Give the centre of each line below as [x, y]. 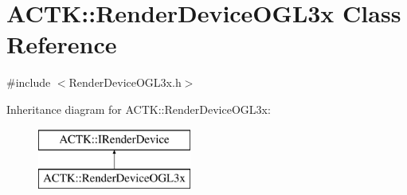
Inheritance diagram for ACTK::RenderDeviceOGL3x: [139, 109]
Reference [62, 44]
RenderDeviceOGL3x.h [125, 82]
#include [29, 82]
